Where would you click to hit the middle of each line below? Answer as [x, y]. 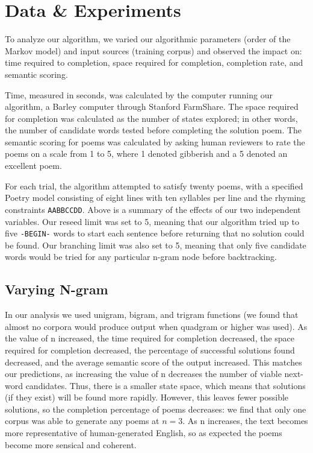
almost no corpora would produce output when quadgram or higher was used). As [156, 326]
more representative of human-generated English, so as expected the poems [144, 433]
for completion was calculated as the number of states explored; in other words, [151, 118]
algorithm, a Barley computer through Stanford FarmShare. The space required [152, 106]
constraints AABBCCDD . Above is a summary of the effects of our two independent [153, 209]
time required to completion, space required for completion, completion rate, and [154, 62]
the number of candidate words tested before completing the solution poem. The [153, 130]
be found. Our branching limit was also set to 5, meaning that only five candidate [156, 245]
